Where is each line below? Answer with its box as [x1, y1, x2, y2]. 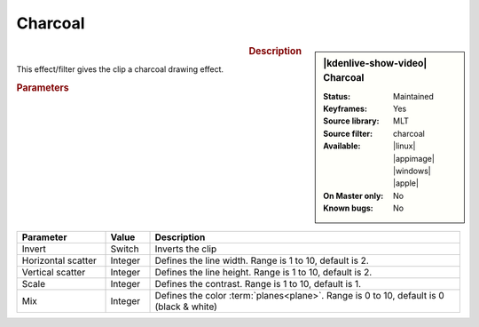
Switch [110, 243, 139, 255]
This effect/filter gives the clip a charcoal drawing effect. [16, 63, 224, 75]
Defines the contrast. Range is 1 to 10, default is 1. [154, 277, 362, 290]
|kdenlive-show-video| [323, 57, 428, 69]
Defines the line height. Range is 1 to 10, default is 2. [154, 266, 373, 278]
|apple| [393, 178, 419, 188]
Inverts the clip [154, 243, 217, 255]
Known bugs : [323, 203, 374, 213]
